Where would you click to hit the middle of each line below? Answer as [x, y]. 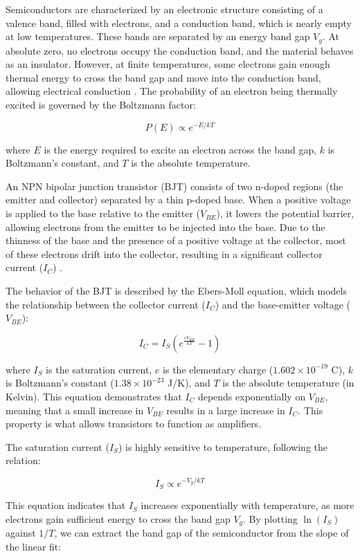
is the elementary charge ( [218, 369]
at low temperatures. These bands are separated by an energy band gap [158, 36]
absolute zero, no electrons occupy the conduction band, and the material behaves [180, 50]
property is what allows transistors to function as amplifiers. [134, 424]
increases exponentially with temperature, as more [247, 505]
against [21, 533]
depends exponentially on [252, 396]
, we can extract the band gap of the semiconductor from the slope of [201, 533]
